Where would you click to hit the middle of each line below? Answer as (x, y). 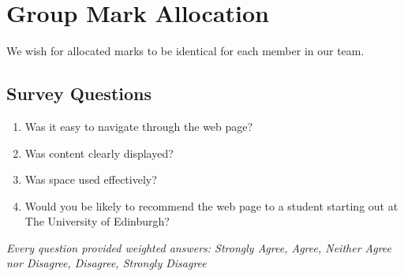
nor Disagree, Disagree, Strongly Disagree (107, 263)
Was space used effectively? (91, 179)
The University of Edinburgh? (97, 221)
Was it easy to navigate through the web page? (139, 126)
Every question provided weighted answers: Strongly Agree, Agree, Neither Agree (199, 247)
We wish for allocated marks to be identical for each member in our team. (185, 51)
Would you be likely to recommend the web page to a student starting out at (211, 205)
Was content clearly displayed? (99, 153)
